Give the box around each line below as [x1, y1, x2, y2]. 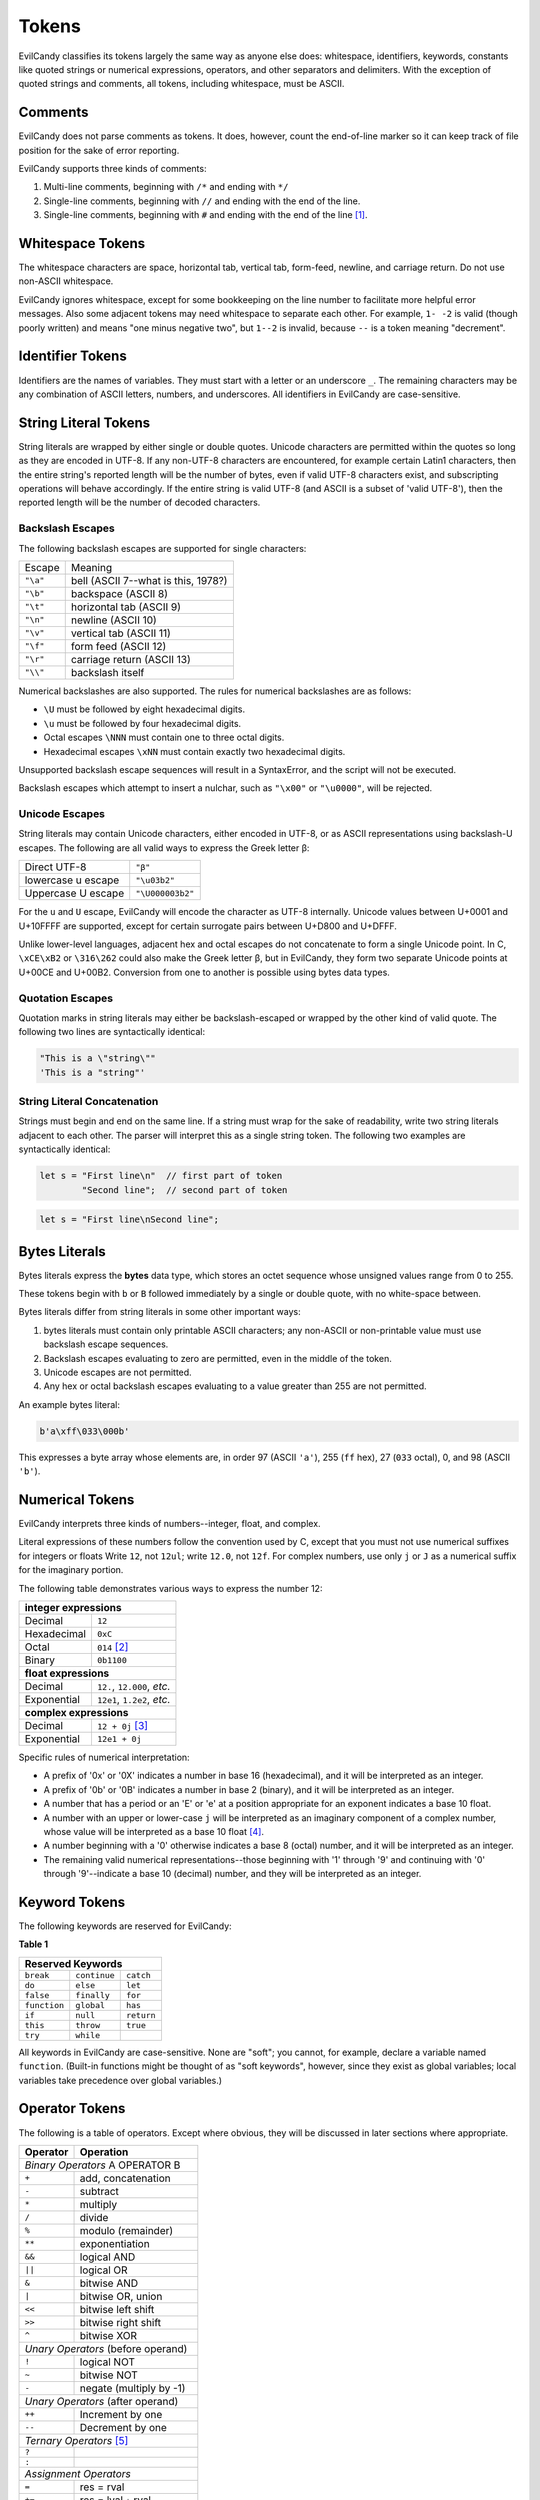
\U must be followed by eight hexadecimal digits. [43, 703, 245, 715]
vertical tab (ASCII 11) [70, 626, 172, 640]
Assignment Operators [24, 2466, 132, 2480]
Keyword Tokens [18, 1893, 126, 1910]
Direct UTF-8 [24, 860, 87, 874]
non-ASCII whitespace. [18, 275, 114, 287]
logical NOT [79, 2355, 135, 2369]
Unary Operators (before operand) [24, 2341, 188, 2355]
